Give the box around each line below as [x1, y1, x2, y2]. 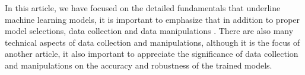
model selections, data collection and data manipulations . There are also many [5, 25, 294, 37]
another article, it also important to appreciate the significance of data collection [5, 47, 298, 60]
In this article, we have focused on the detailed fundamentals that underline [5, 2, 281, 13]
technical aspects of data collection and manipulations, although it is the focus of [5, 36, 300, 48]
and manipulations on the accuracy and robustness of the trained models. [5, 59, 272, 71]
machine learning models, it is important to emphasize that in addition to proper [5, 13, 300, 25]
